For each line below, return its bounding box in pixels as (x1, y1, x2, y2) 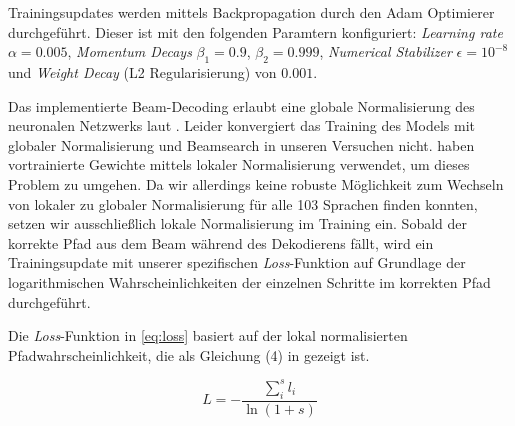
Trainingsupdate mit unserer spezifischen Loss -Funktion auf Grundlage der (8, 252, 466, 273)
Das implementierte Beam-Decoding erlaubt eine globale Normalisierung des (8, 95, 475, 116)
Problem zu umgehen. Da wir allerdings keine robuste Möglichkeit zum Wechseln (8, 173, 504, 194)
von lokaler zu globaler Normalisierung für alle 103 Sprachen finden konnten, (8, 193, 478, 214)
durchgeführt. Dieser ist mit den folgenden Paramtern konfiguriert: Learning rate (8, 21, 503, 42)
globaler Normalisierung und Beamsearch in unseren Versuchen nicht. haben (8, 134, 475, 155)
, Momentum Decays (67, 41, 192, 62)
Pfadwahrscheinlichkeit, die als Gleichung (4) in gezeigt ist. (8, 344, 370, 365)
